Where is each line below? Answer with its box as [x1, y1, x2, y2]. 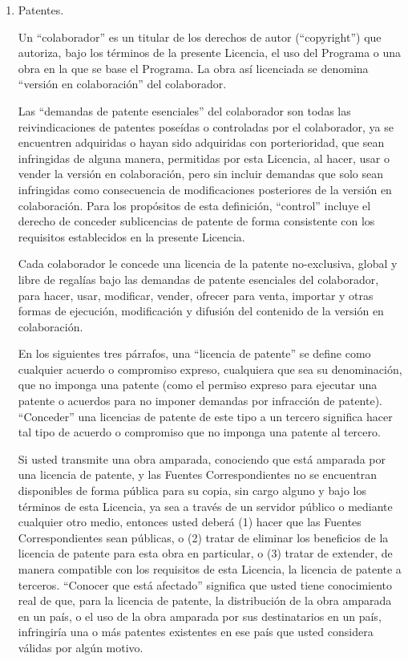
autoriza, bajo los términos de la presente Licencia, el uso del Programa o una [18, 44, 402, 61]
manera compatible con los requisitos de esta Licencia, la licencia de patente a [18, 561, 402, 577]
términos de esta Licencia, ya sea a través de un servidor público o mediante [18, 497, 393, 514]
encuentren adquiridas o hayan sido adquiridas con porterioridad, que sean [18, 134, 385, 151]
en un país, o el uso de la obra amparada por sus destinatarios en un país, [18, 607, 382, 624]
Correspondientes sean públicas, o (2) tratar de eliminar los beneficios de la [18, 529, 389, 545]
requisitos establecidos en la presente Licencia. [18, 228, 245, 245]
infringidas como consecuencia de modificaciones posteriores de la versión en [18, 180, 392, 197]
